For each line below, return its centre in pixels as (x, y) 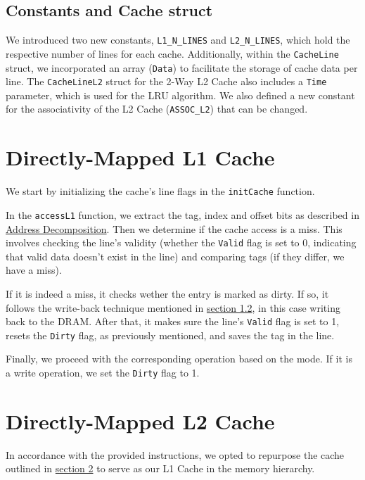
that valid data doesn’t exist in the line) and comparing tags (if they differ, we (175, 256)
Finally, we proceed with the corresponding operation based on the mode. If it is (179, 359)
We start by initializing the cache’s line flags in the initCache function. (160, 191)
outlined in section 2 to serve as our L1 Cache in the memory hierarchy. (160, 468)
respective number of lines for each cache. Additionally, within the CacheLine (172, 53)
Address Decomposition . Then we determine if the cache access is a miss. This (174, 228)
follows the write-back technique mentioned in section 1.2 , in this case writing (173, 307)
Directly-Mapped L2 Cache (140, 421)
